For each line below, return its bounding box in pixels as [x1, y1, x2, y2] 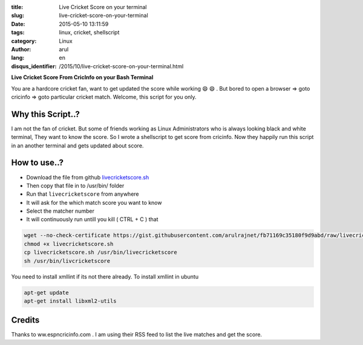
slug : [11, 12, 24, 19]
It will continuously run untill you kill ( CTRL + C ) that [26, 216, 159, 223]
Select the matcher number [26, 207, 95, 214]
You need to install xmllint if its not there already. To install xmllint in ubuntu [11, 272, 199, 280]
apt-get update [24, 289, 69, 296]
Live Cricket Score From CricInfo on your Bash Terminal [11, 74, 154, 81]
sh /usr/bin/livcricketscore [24, 257, 111, 264]
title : [11, 4, 24, 10]
